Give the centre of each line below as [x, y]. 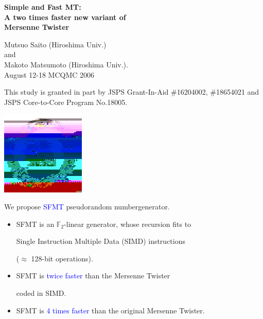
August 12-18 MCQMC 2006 [49, 74]
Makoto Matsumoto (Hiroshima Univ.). [66, 64]
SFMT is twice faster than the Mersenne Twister [93, 276]
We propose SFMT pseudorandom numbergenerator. [87, 207]
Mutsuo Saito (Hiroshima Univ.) [55, 44]
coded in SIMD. [41, 293]
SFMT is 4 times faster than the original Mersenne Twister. [110, 310]
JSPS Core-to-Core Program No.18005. [66, 102]
